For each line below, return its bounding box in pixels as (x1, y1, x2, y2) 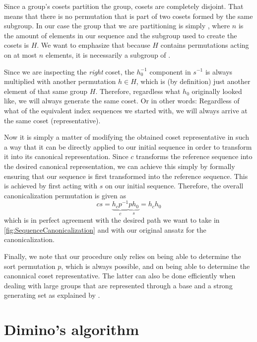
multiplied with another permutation (4, 76, 116, 86)
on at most (4, 49, 37, 60)
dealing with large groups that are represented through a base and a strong (4, 280, 233, 290)
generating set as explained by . (4, 290, 100, 300)
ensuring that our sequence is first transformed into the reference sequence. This (4, 171, 248, 181)
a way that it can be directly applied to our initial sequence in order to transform (4, 141, 252, 152)
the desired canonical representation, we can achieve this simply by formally (4, 161, 235, 171)
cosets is (4, 40, 29, 50)
